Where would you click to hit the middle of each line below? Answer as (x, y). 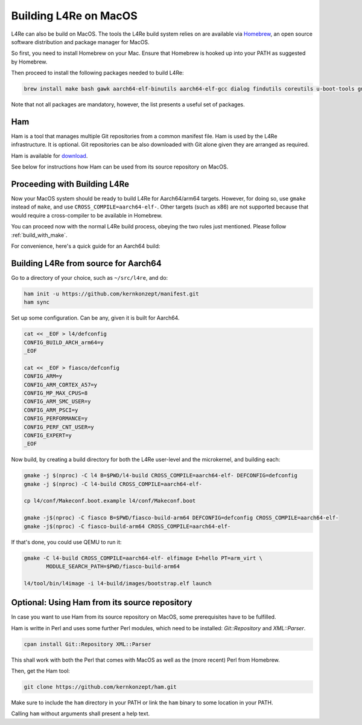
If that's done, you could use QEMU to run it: (66, 542)
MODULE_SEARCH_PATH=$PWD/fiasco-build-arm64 (113, 567)
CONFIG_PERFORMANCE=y (56, 419)
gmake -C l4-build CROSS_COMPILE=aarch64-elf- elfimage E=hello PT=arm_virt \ (143, 558)
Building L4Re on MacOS (75, 16)
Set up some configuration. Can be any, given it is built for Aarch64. (95, 318)
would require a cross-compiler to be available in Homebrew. (87, 215)
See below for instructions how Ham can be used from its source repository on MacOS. (120, 167)
